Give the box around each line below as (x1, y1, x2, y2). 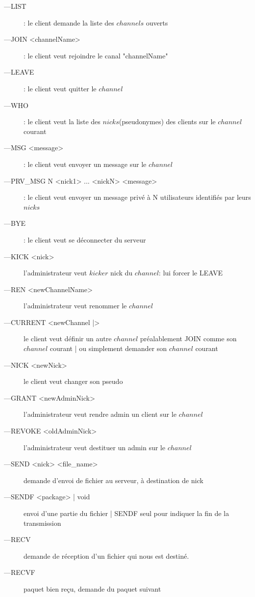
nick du (110, 268, 133, 278)
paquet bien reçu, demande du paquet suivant (24, 583, 161, 594)
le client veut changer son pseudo (24, 376, 123, 386)
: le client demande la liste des (24, 17, 114, 27)
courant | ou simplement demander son (50, 343, 167, 353)
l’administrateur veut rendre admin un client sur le (24, 409, 177, 419)
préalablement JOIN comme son (140, 333, 237, 344)
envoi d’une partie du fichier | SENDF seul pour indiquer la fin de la (24, 508, 229, 518)
